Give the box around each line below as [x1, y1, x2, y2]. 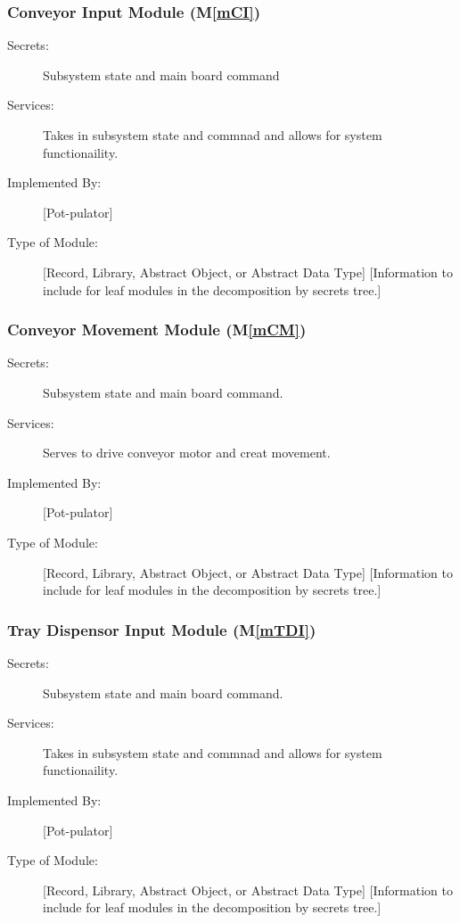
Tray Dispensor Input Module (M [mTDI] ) [7, 618, 316, 640]
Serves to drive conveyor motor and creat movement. [43, 443, 331, 462]
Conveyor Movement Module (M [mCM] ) [7, 318, 307, 341]
